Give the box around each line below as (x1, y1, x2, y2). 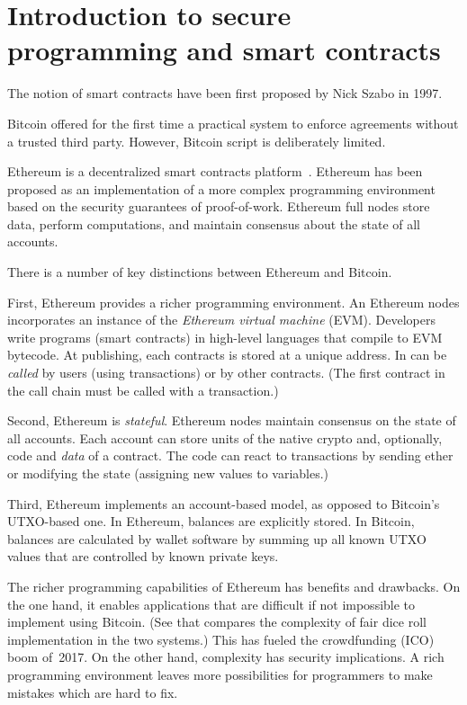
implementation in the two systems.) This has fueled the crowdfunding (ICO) (7, 629, 435, 648)
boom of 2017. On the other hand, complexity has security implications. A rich (7, 647, 445, 666)
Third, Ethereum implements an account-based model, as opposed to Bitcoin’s (7, 494, 440, 513)
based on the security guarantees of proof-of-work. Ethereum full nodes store (7, 197, 430, 216)
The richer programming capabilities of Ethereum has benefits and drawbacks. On (7, 576, 461, 595)
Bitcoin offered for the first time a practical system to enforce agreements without (7, 113, 459, 132)
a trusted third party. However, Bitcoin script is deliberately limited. (7, 131, 386, 150)
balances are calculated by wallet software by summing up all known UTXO (7, 529, 427, 548)
